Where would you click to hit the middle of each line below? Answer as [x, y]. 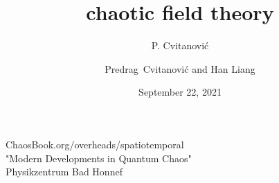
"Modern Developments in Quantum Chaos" [99, 158]
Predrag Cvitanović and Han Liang [180, 68]
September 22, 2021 [180, 92]
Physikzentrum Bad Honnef [64, 172]
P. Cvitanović [180, 45]
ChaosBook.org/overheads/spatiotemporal [95, 144]
